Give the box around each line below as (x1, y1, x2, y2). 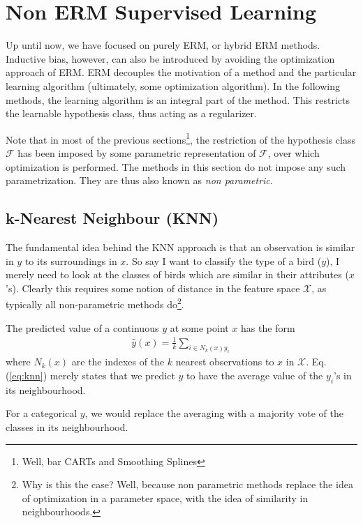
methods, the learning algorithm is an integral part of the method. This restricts (6, 92, 350, 107)
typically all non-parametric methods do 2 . (6, 295, 184, 311)
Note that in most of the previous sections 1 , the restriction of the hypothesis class (6, 130, 355, 146)
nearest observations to (175, 354, 274, 369)
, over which (267, 145, 320, 160)
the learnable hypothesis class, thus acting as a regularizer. (6, 106, 257, 121)
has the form (241, 320, 295, 335)
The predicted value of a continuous (6, 320, 159, 335)
